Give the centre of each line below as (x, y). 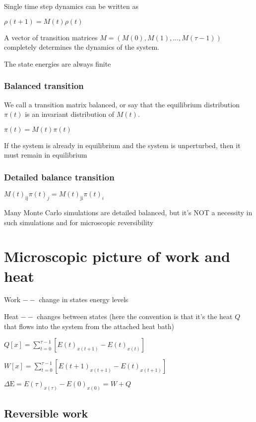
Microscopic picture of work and (117, 256)
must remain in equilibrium (46, 155)
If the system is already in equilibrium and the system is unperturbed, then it (122, 145)
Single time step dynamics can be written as (71, 6)
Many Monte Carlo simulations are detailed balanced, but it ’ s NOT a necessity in (128, 212)
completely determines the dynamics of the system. (82, 47)
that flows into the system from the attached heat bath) (89, 326)
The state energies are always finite (58, 63)
